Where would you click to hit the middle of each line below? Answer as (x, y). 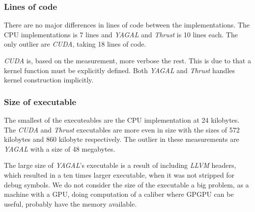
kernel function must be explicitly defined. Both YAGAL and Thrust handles (120, 70)
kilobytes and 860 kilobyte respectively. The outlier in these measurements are (122, 139)
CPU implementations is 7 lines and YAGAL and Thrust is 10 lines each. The (121, 34)
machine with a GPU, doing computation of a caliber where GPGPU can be (119, 194)
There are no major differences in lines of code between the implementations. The (127, 25)
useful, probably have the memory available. (71, 203)
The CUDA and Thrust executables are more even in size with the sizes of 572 (122, 129)
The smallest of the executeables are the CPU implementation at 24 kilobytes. (122, 120)
